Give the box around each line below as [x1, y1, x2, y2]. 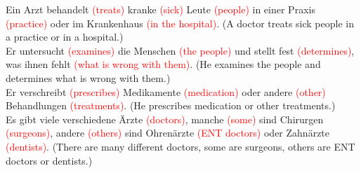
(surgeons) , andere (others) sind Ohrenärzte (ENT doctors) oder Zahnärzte [6, 125, 330, 140]
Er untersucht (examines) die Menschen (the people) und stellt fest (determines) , [6, 43, 355, 57]
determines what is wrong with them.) [6, 70, 171, 85]
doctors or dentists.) [6, 153, 93, 167]
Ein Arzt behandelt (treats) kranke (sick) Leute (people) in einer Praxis [6, 2, 315, 16]
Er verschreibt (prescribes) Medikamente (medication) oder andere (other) [6, 84, 326, 99]
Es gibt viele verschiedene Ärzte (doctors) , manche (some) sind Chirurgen [6, 111, 324, 126]
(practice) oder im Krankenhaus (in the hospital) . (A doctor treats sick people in [6, 15, 354, 30]
